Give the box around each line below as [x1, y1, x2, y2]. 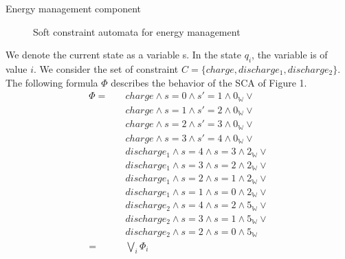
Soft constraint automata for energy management [33, 24, 241, 38]
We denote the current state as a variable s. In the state [5, 47, 241, 62]
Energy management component [5, 1, 142, 15]
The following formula [5, 75, 98, 89]
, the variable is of [252, 47, 328, 62]
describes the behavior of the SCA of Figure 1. [111, 75, 307, 89]
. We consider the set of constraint [34, 61, 179, 76]
